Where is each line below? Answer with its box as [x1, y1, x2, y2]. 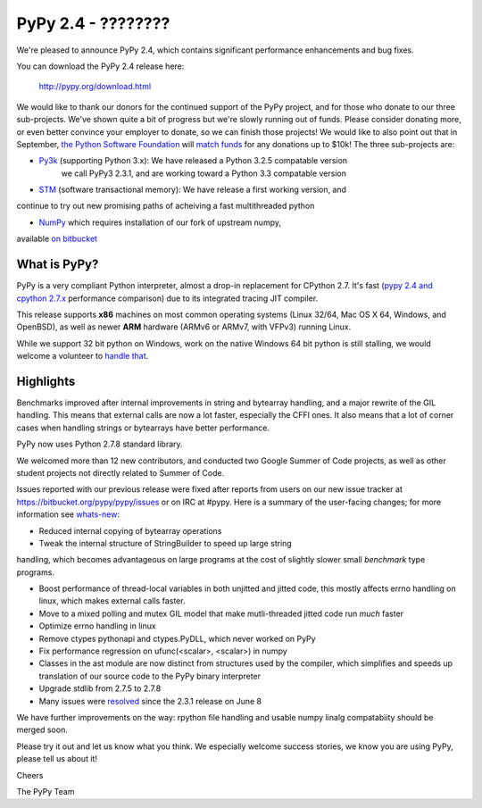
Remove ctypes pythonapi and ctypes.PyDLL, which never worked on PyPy [38, 633, 316, 644]
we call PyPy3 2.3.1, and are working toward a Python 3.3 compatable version [61, 168, 347, 179]
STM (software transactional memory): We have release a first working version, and [38, 184, 347, 196]
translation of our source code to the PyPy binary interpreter [38, 671, 262, 681]
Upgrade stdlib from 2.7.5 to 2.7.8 [38, 683, 162, 694]
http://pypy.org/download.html [38, 81, 152, 92]
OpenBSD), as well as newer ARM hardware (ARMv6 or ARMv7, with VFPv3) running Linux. [16, 321, 352, 332]
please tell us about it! [16, 754, 98, 764]
